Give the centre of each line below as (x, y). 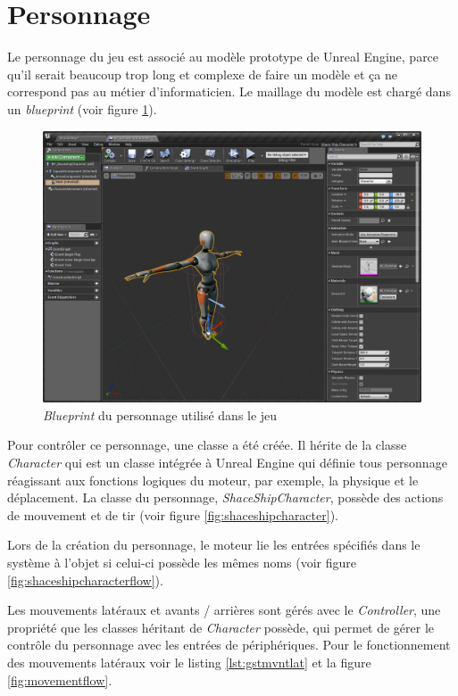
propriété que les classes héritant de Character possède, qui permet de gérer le (221, 627)
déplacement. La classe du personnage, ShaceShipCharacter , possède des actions (225, 497)
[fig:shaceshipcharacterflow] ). (85, 580)
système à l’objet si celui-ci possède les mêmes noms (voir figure (182, 562)
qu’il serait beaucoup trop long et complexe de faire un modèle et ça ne (202, 74)
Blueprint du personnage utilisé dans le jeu (160, 414)
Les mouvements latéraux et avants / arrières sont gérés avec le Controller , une (224, 610)
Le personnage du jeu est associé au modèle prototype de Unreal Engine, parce (223, 57)
